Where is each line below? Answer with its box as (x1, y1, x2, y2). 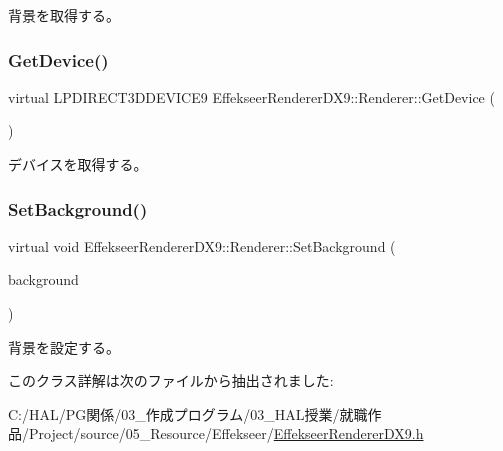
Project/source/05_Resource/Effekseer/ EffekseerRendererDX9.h (28, 423, 424, 444)
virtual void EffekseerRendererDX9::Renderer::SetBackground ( (8, 235, 396, 256)
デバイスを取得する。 (8, 154, 148, 174)
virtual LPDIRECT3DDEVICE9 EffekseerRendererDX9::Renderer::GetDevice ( (8, 86, 495, 107)
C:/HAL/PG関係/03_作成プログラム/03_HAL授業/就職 (8, 403, 368, 424)
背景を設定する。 (8, 336, 120, 357)
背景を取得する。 (8, 5, 120, 25)
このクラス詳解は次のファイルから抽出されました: (8, 370, 334, 391)
